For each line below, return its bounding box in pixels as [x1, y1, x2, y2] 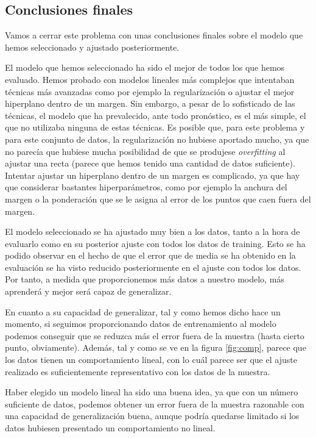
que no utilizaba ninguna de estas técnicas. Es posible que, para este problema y [5, 121, 305, 134]
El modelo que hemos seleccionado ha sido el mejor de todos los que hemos [5, 61, 285, 74]
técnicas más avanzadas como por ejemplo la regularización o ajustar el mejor [5, 85, 295, 98]
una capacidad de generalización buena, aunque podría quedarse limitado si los [5, 409, 300, 422]
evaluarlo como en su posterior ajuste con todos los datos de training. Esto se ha [5, 237, 306, 250]
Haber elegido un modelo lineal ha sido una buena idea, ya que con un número [5, 386, 298, 398]
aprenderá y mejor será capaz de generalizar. [5, 285, 172, 298]
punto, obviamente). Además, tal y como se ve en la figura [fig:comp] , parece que [5, 341, 306, 354]
